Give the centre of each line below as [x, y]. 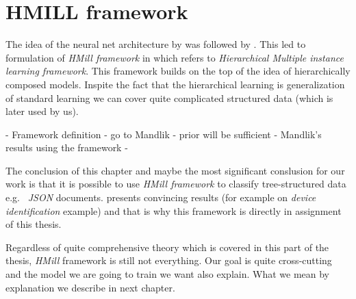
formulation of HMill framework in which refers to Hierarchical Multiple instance [175, 57]
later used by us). [42, 111]
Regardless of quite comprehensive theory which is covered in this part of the [167, 247]
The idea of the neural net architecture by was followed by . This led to [156, 44]
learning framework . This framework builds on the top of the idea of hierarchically [178, 71]
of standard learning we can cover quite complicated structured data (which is [169, 97]
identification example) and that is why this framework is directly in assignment [174, 210]
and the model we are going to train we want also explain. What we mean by [168, 274]
